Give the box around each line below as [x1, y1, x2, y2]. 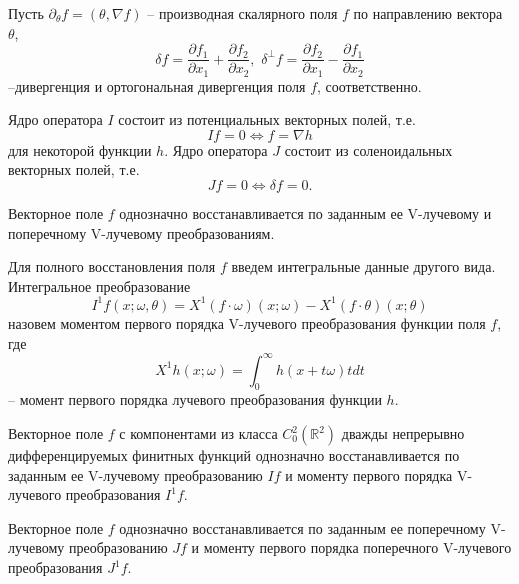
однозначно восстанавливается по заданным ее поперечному [119, 517, 486, 538]
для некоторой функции [8, 139, 152, 160]
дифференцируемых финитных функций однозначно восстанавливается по [8, 445, 460, 466]
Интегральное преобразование [8, 275, 191, 296]
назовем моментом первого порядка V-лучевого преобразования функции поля [8, 312, 486, 333]
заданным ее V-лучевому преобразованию [8, 464, 263, 485]
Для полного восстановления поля [8, 256, 216, 277]
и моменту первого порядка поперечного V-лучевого [191, 537, 512, 558]
